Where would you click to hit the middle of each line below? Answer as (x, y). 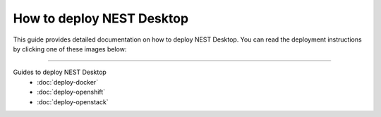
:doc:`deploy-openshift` (71, 92)
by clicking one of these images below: (70, 49)
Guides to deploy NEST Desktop (60, 72)
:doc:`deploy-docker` (68, 82)
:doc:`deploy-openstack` (73, 101)
